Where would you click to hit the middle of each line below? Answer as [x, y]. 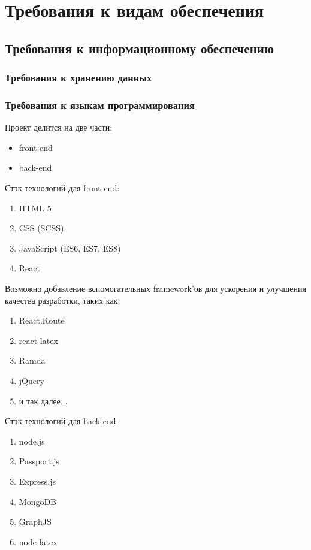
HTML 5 [35, 208]
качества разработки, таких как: [63, 300]
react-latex [38, 340]
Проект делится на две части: [59, 127]
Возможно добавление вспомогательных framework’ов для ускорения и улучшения [155, 288]
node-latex [38, 541]
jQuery [31, 380]
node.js [32, 441]
